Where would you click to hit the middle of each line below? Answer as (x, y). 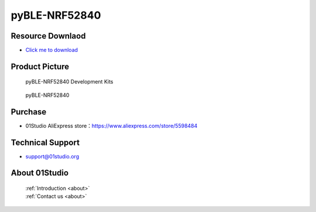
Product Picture (40, 66)
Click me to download (52, 50)
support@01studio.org (52, 156)
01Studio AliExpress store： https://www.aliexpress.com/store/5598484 (111, 126)
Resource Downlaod (48, 36)
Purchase (29, 112)
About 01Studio (40, 173)
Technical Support (45, 142)
